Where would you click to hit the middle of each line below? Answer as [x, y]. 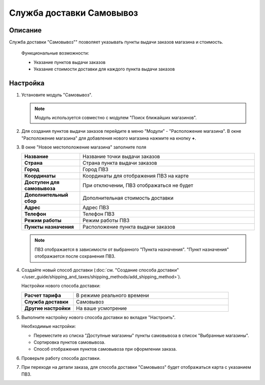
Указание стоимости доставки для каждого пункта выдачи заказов [104, 69]
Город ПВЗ [96, 170]
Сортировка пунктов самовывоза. [69, 342]
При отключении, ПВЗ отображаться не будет [138, 185]
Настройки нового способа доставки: [61, 286]
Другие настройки [47, 308]
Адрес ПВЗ [96, 207]
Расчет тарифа [43, 295]
